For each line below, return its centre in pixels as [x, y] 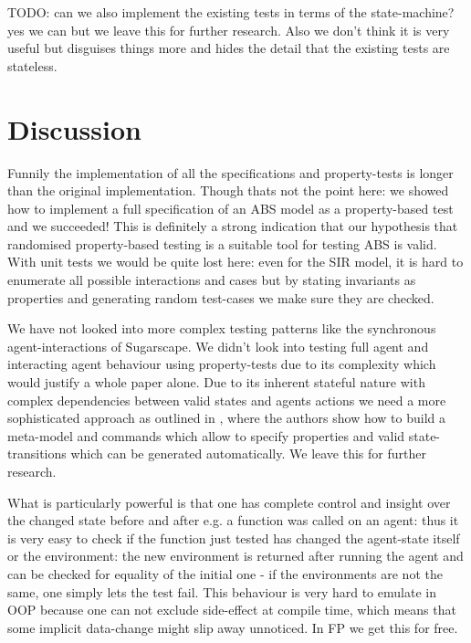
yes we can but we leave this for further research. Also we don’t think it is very [229, 30]
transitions [37, 453]
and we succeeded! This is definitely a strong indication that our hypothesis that [233, 226]
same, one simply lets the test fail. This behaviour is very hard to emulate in [222, 591]
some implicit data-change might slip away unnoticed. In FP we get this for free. [233, 627]
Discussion [74, 128]
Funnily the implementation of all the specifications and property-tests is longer [230, 172]
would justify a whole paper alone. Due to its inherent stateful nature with [216, 382]
